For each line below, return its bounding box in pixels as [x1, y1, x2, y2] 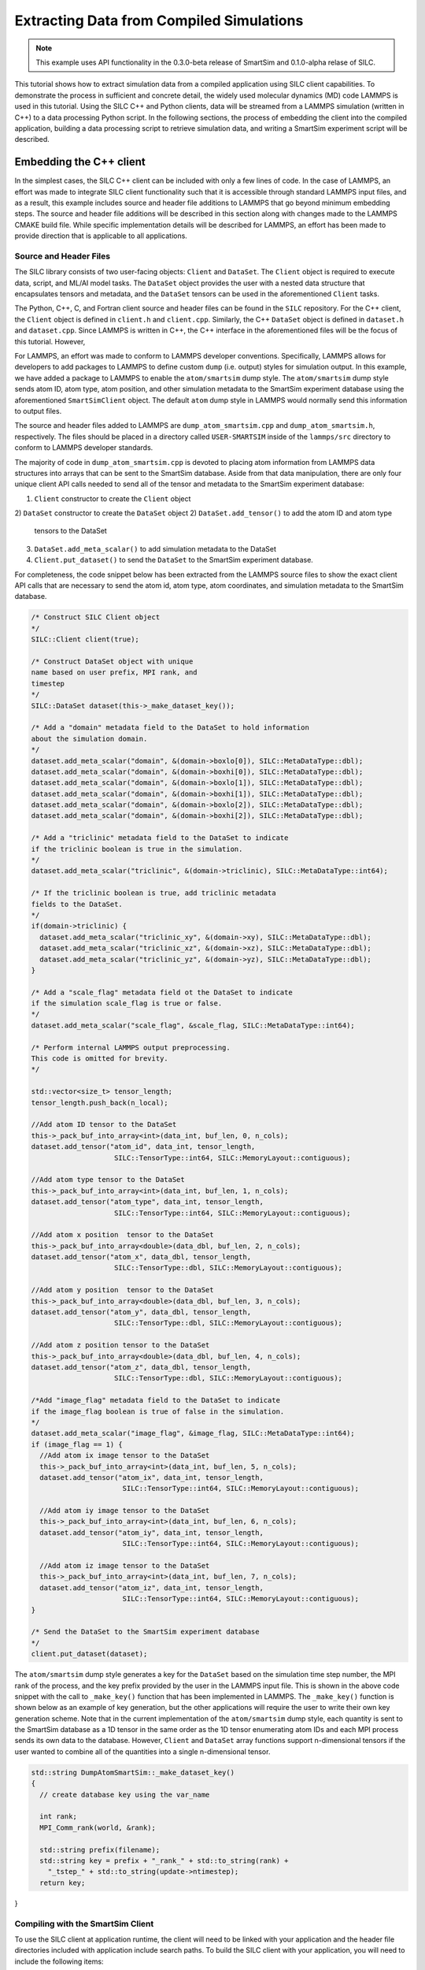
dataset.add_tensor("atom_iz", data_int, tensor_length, [39, 1583, 264, 1592]
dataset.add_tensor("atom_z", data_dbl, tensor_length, [31, 1362, 252, 1371]
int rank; [39, 1812, 78, 1821]
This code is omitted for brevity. [31, 1054, 168, 1063]
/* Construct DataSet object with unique [31, 656, 194, 666]
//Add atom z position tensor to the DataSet [31, 1340, 210, 1350]
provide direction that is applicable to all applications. [14, 231, 188, 240]
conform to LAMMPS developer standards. [14, 443, 153, 452]
